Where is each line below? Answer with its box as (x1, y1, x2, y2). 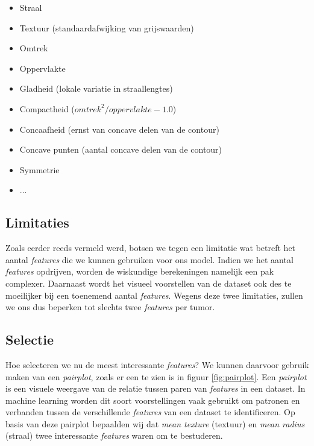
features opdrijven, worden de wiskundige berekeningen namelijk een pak (5, 265, 274, 278)
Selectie (5, 330, 54, 349)
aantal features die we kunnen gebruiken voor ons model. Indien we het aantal (5, 253, 294, 266)
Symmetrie (19, 163, 60, 176)
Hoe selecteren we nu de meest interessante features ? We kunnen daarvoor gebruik (5, 358, 309, 371)
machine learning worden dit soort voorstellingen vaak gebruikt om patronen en (5, 393, 300, 406)
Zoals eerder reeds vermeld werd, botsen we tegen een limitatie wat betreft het (5, 241, 296, 254)
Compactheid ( (19, 102, 75, 115)
